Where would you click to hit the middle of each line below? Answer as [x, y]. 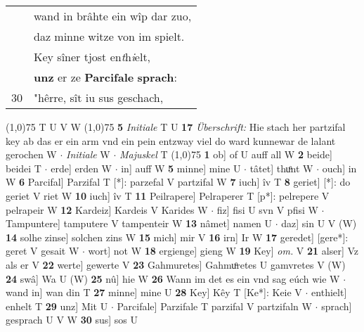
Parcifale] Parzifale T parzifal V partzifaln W [214, 306]
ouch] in [339, 168]
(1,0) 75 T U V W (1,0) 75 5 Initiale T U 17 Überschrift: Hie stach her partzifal [176, 127]
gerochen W [31, 154]
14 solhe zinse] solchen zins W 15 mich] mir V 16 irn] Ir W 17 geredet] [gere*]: [177, 237]
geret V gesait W [43, 251]
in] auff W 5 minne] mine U [181, 168]
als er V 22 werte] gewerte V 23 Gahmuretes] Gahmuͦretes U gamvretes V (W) [176, 264]
